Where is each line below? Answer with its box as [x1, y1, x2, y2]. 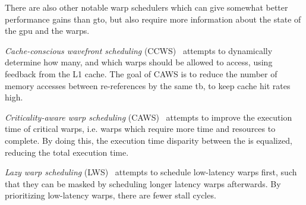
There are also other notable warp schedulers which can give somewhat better [5, 1, 288, 13]
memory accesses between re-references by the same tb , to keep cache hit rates [5, 79, 291, 92]
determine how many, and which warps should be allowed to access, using [5, 56, 273, 68]
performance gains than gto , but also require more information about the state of [5, 12, 301, 25]
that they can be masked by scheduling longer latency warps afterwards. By [5, 177, 281, 190]
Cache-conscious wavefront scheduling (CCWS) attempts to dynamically [5, 44, 273, 56]
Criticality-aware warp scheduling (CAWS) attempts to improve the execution [5, 111, 292, 123]
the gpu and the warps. [5, 24, 90, 37]
